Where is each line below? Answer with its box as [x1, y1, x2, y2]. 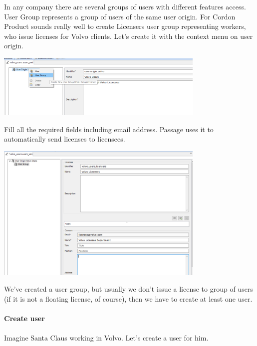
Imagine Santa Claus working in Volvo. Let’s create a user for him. [4, 333, 209, 343]
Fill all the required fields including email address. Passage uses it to [4, 124, 214, 134]
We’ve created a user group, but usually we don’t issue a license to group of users [4, 284, 253, 294]
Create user [4, 313, 45, 324]
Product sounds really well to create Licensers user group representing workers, [4, 21, 246, 31]
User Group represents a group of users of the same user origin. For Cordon [4, 11, 236, 21]
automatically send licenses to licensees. [4, 134, 125, 144]
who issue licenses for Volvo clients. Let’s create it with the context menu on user [4, 30, 253, 41]
